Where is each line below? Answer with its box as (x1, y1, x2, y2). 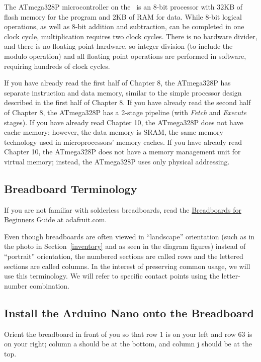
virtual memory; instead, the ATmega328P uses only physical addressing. (4, 156, 230, 166)
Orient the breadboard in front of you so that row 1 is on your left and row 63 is (4, 328, 252, 339)
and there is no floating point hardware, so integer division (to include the (4, 41, 233, 51)
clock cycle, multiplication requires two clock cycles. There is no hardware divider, (4, 31, 257, 41)
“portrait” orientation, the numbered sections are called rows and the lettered (4, 251, 243, 261)
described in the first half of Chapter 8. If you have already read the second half (4, 97, 251, 108)
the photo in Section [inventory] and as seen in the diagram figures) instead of (4, 241, 246, 251)
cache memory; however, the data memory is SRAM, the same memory (4, 127, 223, 137)
